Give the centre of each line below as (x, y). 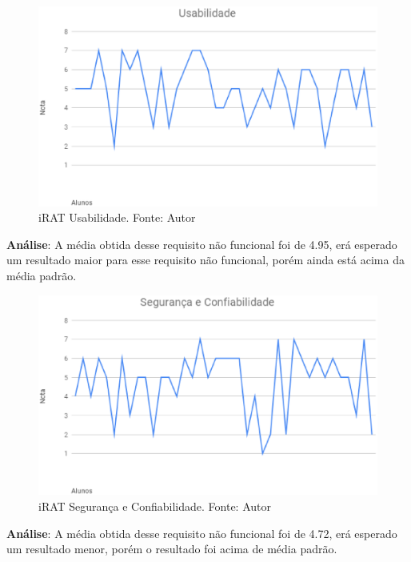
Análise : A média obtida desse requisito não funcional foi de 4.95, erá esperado (202, 244)
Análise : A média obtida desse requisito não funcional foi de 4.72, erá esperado (202, 533)
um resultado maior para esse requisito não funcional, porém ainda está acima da (205, 260)
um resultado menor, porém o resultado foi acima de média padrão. (172, 549)
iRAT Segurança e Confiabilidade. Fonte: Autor (155, 506)
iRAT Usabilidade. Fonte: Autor (117, 217)
